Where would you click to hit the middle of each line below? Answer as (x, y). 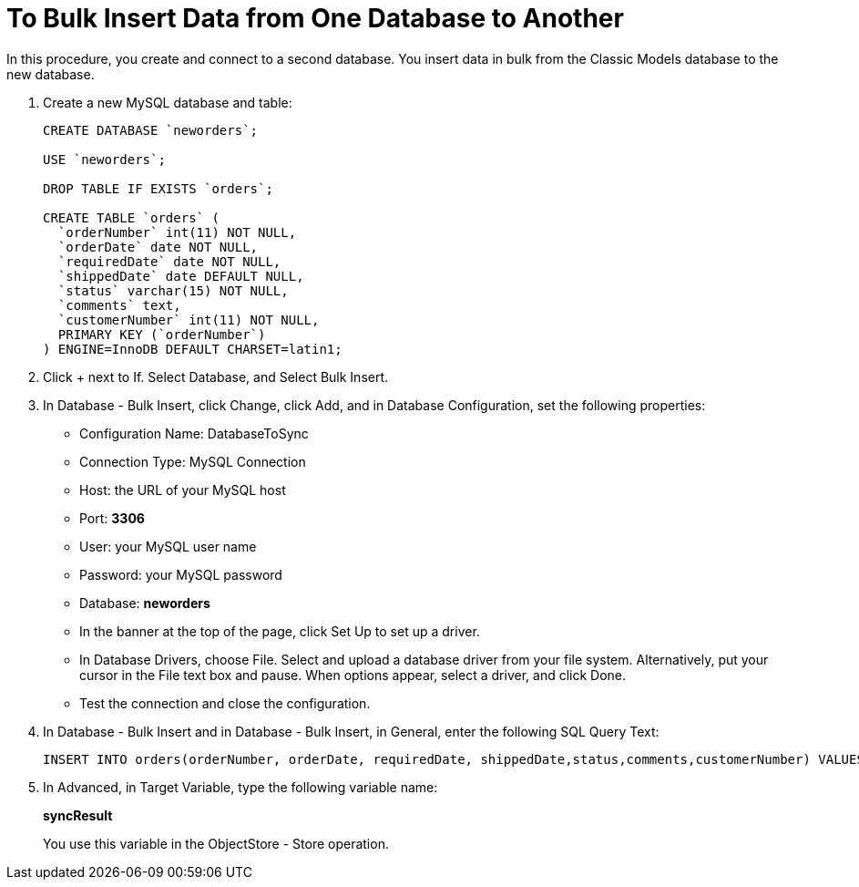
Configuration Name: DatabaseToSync (194, 433)
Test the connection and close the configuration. (225, 703)
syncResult (78, 815)
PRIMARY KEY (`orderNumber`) (162, 334)
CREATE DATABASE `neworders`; (151, 130)
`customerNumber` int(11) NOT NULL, (189, 320)
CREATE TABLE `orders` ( (131, 217)
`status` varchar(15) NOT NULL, (173, 290)
